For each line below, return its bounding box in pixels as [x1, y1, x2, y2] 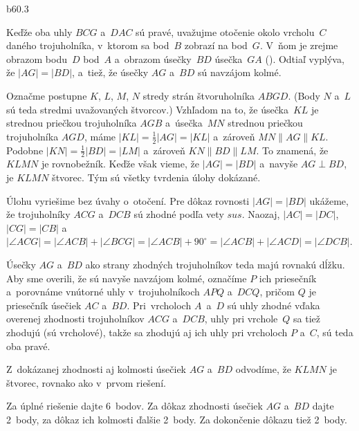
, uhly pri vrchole [204, 311, 278, 326]
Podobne [6, 143, 44, 157]
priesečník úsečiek [6, 297, 82, 312]
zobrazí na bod [184, 38, 248, 53]
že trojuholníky [6, 207, 71, 221]
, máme [84, 129, 116, 143]
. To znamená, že [256, 143, 329, 157]
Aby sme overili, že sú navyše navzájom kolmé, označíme [6, 270, 247, 285]
